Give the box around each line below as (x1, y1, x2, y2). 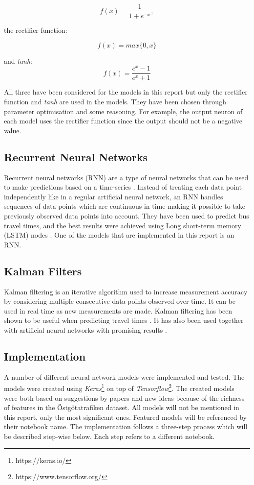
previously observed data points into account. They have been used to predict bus (4, 210, 249, 220)
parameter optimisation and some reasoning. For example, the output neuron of (4, 106, 243, 116)
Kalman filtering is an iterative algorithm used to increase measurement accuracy (4, 286, 248, 296)
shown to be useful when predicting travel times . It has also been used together (4, 315, 244, 325)
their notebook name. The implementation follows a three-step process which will (4, 421, 248, 432)
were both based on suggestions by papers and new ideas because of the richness (4, 392, 245, 403)
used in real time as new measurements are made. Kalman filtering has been (4, 305, 233, 315)
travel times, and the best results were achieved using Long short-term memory (4, 220, 241, 230)
